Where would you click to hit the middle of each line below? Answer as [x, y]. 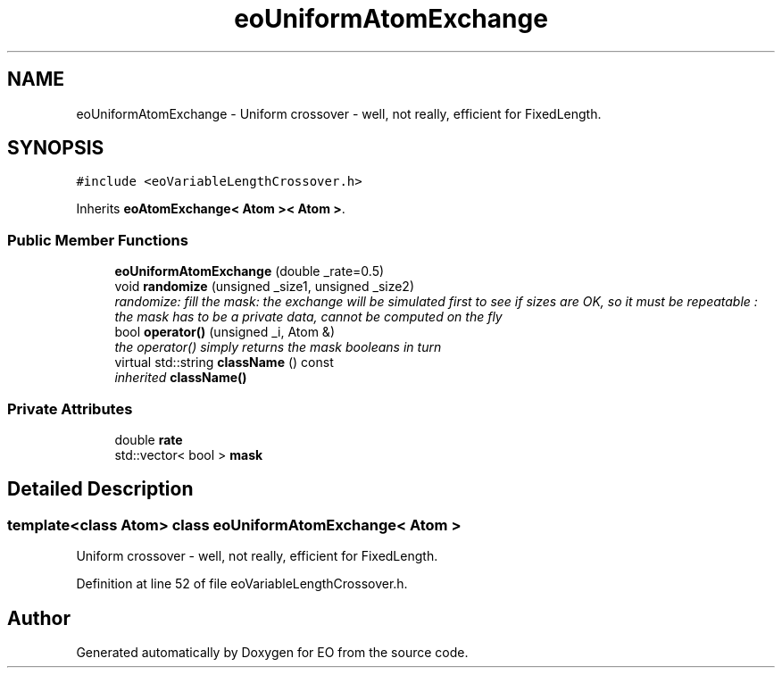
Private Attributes [70, 408]
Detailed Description [100, 489]
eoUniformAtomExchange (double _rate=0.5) [250, 271]
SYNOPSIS [56, 148]
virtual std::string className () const [224, 362]
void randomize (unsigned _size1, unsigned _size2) [265, 287]
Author [39, 618]
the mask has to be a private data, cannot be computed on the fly [308, 317]
